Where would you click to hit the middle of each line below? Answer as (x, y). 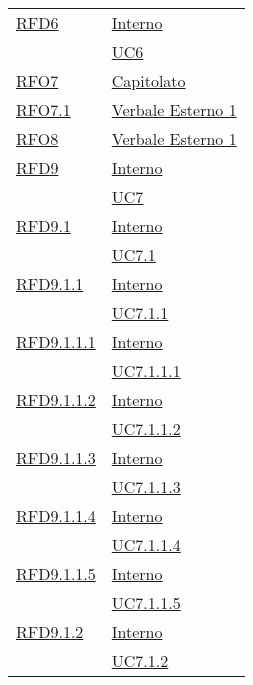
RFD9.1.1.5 (56, 573)
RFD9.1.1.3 (56, 457)
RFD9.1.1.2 (56, 399)
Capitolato (148, 80)
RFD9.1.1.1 (56, 341)
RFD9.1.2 (50, 631)
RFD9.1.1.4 (56, 515)
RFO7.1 (43, 109)
